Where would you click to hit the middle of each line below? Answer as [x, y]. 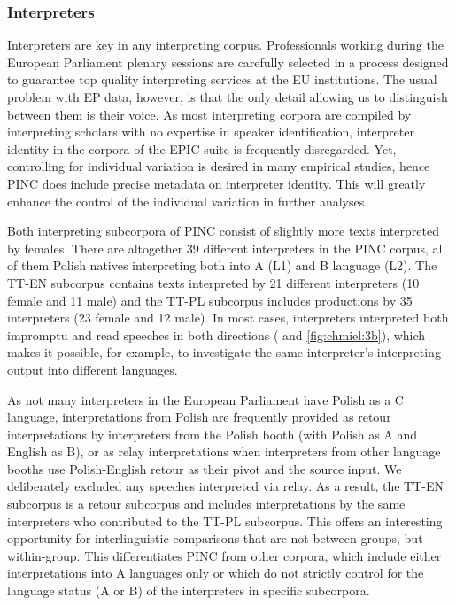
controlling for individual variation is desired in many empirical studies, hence [219, 166]
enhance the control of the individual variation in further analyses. [188, 201]
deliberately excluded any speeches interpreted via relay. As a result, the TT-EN [226, 486]
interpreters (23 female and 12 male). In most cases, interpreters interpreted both [228, 318]
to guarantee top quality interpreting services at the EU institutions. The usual [222, 79]
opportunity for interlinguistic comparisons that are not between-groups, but [215, 538]
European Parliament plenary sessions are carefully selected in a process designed [228, 62]
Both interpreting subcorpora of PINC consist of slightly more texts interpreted [223, 231]
